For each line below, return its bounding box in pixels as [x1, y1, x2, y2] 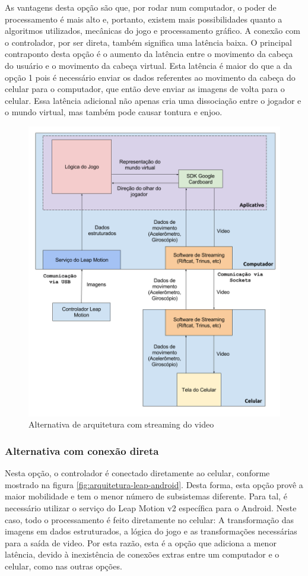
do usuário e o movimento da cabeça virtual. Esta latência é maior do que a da [5, 59, 293, 71]
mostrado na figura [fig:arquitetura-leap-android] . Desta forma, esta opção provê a [5, 478, 303, 490]
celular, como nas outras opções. [5, 559, 122, 572]
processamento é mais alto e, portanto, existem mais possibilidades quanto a [5, 12, 282, 25]
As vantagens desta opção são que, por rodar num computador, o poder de [5, 1, 277, 13]
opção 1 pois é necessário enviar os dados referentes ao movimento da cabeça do [5, 71, 296, 83]
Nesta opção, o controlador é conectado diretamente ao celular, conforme [5, 467, 270, 479]
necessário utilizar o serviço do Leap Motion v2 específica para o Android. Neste [5, 501, 297, 514]
